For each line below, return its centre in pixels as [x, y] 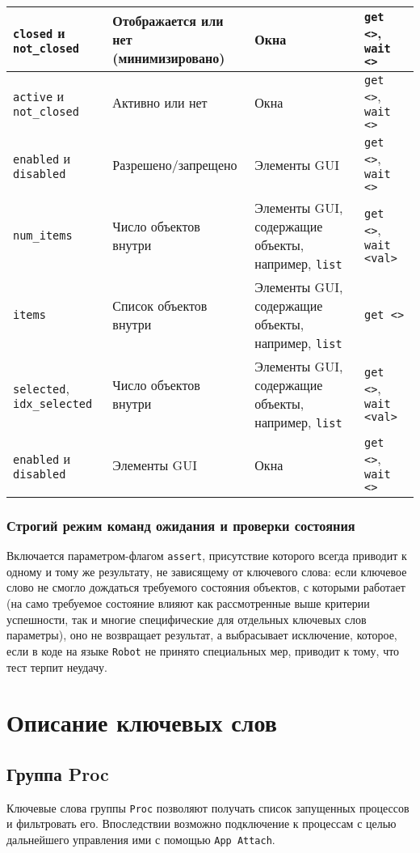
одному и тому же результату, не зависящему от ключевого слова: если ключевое [207, 571]
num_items [43, 236]
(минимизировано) [169, 58]
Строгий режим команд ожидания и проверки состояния [181, 525]
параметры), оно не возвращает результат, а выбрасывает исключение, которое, [202, 635]
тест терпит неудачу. [57, 666]
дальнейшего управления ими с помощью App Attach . [141, 839]
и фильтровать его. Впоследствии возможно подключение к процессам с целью [202, 823]
